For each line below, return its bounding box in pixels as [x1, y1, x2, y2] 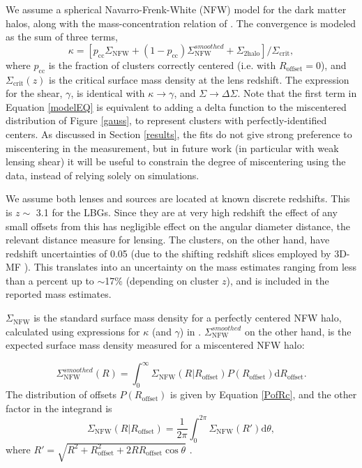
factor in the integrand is [6, 400, 112, 415]
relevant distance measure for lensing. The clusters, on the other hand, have [6, 232, 330, 247]
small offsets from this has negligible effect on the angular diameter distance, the [6, 218, 351, 233]
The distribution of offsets [6, 387, 116, 402]
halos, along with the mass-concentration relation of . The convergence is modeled [6, 15, 356, 30]
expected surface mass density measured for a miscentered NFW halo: [6, 338, 305, 352]
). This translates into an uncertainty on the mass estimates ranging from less [24, 259, 357, 274]
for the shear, [6, 86, 63, 100]
